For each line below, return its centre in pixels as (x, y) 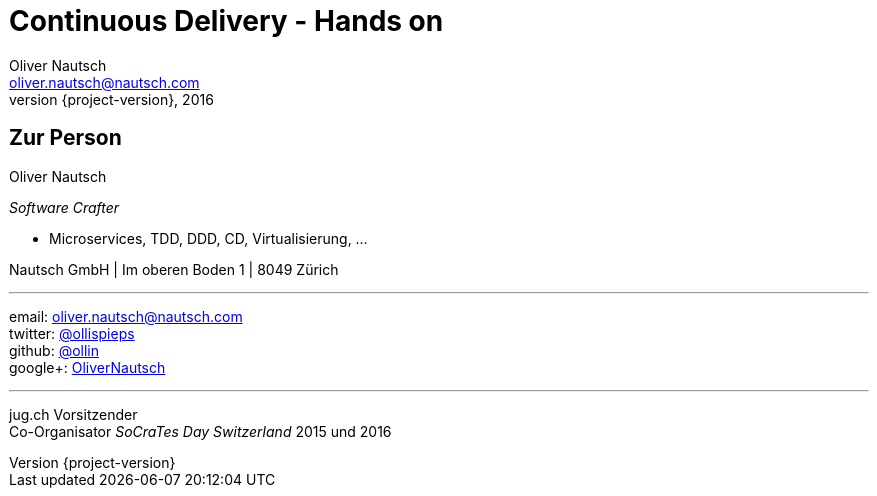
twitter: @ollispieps (72, 333)
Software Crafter (64, 207)
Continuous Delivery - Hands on (226, 21)
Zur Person (65, 138)
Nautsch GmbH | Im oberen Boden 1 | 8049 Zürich (174, 269)
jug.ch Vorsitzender (73, 414)
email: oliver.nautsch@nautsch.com (126, 316)
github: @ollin (54, 350)
